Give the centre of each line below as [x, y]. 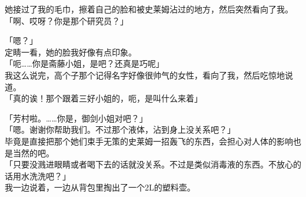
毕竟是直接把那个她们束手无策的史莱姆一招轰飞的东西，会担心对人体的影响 [149, 141]
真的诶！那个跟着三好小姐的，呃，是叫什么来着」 [107, 98]
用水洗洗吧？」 [41, 175]
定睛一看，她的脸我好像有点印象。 [71, 52]
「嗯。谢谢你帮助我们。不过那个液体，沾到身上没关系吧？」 [120, 129]
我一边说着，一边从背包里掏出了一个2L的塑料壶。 [100, 187]
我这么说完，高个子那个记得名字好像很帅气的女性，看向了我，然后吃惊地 [145, 75]
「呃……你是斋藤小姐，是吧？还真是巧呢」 [84, 63]
